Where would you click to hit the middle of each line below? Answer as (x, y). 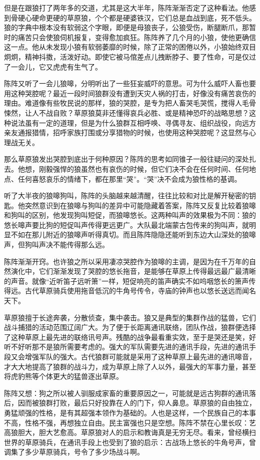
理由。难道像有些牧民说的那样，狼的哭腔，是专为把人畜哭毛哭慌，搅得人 (123, 103)
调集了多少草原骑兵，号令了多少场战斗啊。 (74, 452)
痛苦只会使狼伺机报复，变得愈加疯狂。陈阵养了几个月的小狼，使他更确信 (137, 37)
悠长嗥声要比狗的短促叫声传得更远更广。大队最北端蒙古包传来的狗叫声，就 (126, 224)
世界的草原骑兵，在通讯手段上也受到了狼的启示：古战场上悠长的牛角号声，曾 (130, 442)
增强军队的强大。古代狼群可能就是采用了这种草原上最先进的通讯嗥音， (140, 356)
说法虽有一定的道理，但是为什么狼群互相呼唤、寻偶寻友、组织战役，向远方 (133, 122)
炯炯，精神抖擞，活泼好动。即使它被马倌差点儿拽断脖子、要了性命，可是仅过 (130, 56)
